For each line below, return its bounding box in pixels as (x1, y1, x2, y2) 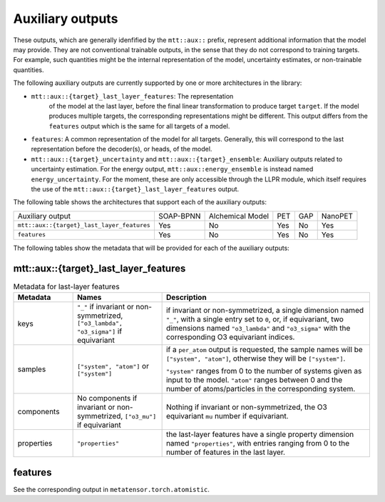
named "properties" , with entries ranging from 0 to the (165, 438, 350, 448)
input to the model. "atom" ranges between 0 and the (165, 375, 343, 385)
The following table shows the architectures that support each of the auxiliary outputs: (13, 198, 267, 206)
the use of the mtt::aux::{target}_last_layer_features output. (31, 185, 240, 194)
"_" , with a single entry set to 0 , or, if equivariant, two (165, 314, 344, 324)
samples (17, 364, 46, 374)
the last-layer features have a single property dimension (165, 429, 354, 439)
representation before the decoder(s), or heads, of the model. (31, 145, 212, 154)
